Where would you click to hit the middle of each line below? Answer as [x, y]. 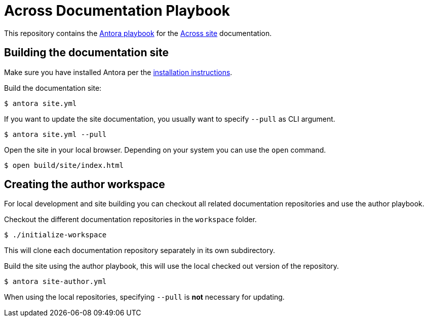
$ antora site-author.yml [55, 282]
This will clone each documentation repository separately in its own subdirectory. [140, 251]
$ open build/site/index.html [64, 165]
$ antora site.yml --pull [55, 134]
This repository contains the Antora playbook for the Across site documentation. [138, 33]
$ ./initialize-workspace [55, 235]
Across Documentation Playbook [117, 11]
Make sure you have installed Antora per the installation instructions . [118, 72]
